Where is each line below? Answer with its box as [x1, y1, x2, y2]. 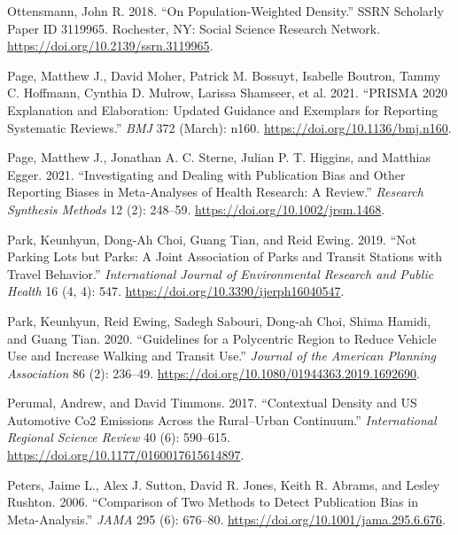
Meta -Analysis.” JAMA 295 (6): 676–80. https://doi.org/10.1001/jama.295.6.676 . [7, 509, 446, 528]
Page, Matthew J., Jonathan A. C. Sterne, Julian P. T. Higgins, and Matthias [7, 148, 431, 167]
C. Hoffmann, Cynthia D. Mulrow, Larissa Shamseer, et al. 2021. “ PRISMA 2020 [7, 83, 447, 102]
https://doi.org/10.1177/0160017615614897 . [7, 446, 245, 464]
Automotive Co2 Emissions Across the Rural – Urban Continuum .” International [7, 410, 437, 429]
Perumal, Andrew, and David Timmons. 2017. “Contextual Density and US [7, 393, 417, 412]
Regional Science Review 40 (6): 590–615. [7, 428, 230, 446]
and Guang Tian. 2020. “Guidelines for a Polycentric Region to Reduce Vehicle [7, 329, 437, 347]
